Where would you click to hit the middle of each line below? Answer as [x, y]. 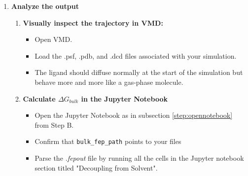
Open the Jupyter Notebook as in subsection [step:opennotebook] [134, 115]
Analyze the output [45, 6]
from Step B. [54, 124]
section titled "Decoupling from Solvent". [96, 167]
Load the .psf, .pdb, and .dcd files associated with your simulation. [136, 55]
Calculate [39, 98]
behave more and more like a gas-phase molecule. [109, 82]
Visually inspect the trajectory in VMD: [93, 22]
